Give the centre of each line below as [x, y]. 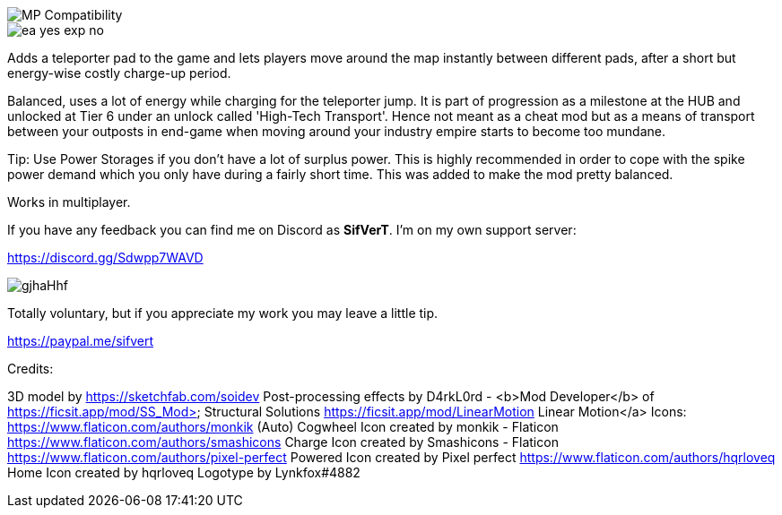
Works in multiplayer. [69, 202]
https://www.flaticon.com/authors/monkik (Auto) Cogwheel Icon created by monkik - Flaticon [283, 427]
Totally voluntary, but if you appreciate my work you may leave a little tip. [223, 313]
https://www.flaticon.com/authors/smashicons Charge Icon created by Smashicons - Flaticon [283, 442]
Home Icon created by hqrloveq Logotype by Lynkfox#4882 [184, 472]
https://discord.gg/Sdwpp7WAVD [105, 257]
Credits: [30, 369]
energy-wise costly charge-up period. [119, 73]
